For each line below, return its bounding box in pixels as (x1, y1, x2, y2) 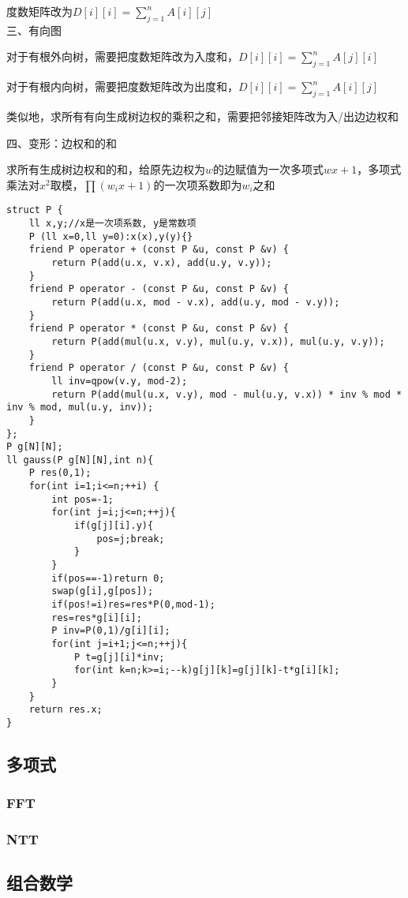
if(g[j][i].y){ (73, 520, 154, 532)
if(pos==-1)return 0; (51, 572, 165, 584)
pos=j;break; (96, 533, 165, 544)
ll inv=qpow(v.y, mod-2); (51, 375, 188, 387)
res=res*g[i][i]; (51, 612, 142, 623)
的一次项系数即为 (153, 176, 242, 193)
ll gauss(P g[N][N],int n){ (6, 454, 154, 466)
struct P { (6, 204, 63, 216)
